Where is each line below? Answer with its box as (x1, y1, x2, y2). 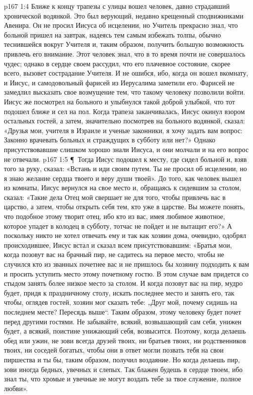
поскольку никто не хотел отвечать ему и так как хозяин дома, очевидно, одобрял (4, 230, 246, 240)
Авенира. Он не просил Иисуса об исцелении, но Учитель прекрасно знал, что (4, 20, 238, 30)
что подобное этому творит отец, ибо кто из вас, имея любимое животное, (4, 211, 225, 221)
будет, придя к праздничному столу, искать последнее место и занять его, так (4, 287, 235, 297)
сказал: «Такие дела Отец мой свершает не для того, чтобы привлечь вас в (4, 192, 226, 202)
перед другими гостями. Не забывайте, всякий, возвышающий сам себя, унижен (4, 316, 242, 326)
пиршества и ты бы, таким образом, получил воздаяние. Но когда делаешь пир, (4, 354, 240, 364)
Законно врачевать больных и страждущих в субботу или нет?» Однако (4, 135, 216, 145)
